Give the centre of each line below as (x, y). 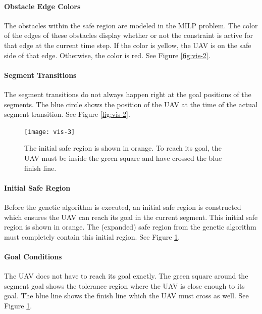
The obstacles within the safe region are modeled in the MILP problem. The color (131, 25)
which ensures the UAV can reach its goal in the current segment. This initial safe (131, 217)
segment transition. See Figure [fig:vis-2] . (67, 114)
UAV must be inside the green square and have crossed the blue (123, 158)
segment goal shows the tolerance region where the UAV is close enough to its (124, 285)
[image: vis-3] (50, 132)
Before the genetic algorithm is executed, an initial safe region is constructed (123, 207)
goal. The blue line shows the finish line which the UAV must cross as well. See (126, 296)
